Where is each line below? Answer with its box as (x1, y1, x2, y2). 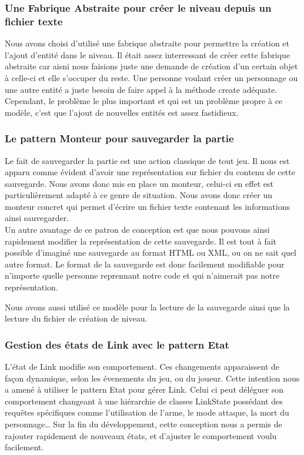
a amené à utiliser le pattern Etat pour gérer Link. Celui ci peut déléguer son (5, 383, 284, 396)
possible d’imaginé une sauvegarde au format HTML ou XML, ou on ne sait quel (5, 246, 296, 259)
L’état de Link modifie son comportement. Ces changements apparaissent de (5, 360, 280, 373)
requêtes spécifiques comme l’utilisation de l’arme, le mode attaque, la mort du (5, 406, 289, 419)
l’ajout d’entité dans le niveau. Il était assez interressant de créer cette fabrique (5, 48, 290, 61)
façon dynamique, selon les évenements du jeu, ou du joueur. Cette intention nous (5, 372, 300, 384)
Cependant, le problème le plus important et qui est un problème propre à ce (5, 95, 283, 107)
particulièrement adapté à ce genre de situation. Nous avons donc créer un (5, 189, 273, 201)
